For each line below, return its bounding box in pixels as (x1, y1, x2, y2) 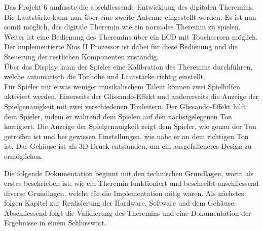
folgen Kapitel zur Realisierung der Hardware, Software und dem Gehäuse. (4, 197, 236, 208)
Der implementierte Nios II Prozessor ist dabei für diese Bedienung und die (4, 41, 238, 52)
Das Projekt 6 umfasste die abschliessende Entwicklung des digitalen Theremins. (4, 2, 254, 12)
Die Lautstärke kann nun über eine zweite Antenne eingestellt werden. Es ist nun (4, 11, 256, 22)
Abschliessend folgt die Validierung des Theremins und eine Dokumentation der (4, 207, 251, 218)
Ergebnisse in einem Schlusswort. (4, 217, 107, 228)
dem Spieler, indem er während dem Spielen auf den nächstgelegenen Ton (4, 111, 232, 121)
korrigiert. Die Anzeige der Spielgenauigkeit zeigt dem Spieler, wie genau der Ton (4, 121, 256, 131)
